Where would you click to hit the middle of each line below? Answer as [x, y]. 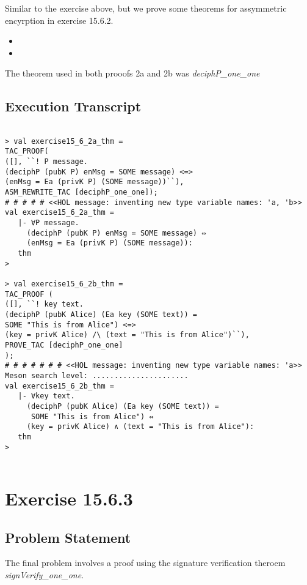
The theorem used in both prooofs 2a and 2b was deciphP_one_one [132, 73]
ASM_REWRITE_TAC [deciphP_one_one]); [81, 192]
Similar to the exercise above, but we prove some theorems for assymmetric [146, 8]
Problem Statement [68, 537]
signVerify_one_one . [45, 575]
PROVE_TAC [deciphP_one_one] [64, 345]
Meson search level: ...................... [97, 375]
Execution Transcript [73, 106]
